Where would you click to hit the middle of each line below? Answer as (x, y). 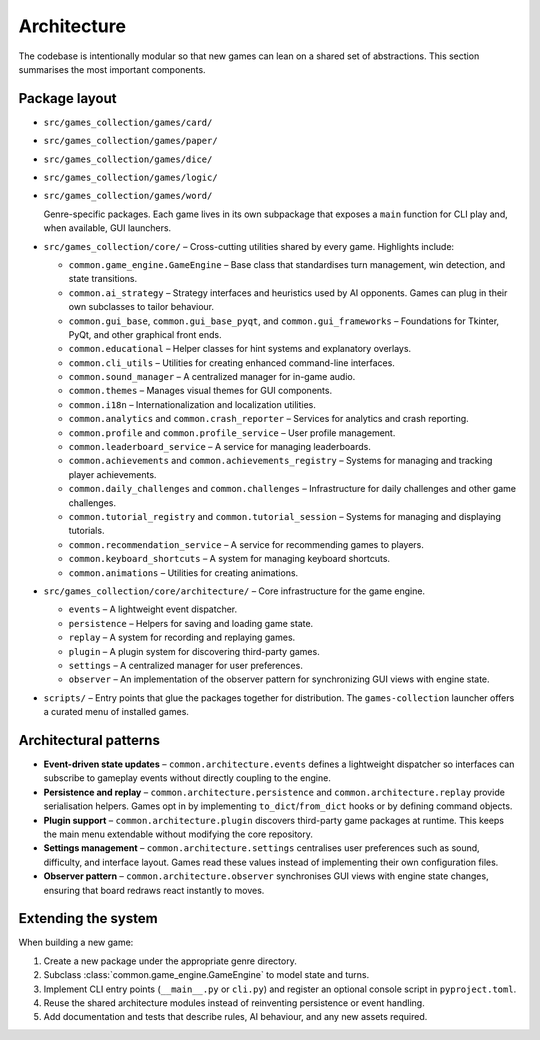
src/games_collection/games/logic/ (131, 178)
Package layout (67, 98)
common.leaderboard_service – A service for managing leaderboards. (220, 447)
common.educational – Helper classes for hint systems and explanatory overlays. (240, 349)
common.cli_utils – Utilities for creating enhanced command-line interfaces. (231, 362)
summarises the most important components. (112, 69)
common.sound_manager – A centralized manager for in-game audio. (212, 377)
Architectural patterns (89, 740)
